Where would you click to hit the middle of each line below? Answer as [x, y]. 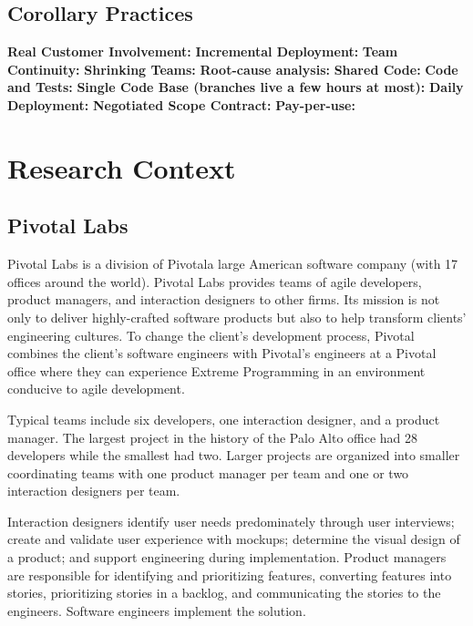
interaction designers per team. [94, 491]
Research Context [122, 167]
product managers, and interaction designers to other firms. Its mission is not [224, 299]
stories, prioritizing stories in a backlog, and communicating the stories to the [224, 593]
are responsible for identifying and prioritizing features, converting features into [230, 575]
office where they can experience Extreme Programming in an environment [216, 370]
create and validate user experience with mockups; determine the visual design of [234, 539]
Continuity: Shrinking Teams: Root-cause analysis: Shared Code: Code [233, 69]
